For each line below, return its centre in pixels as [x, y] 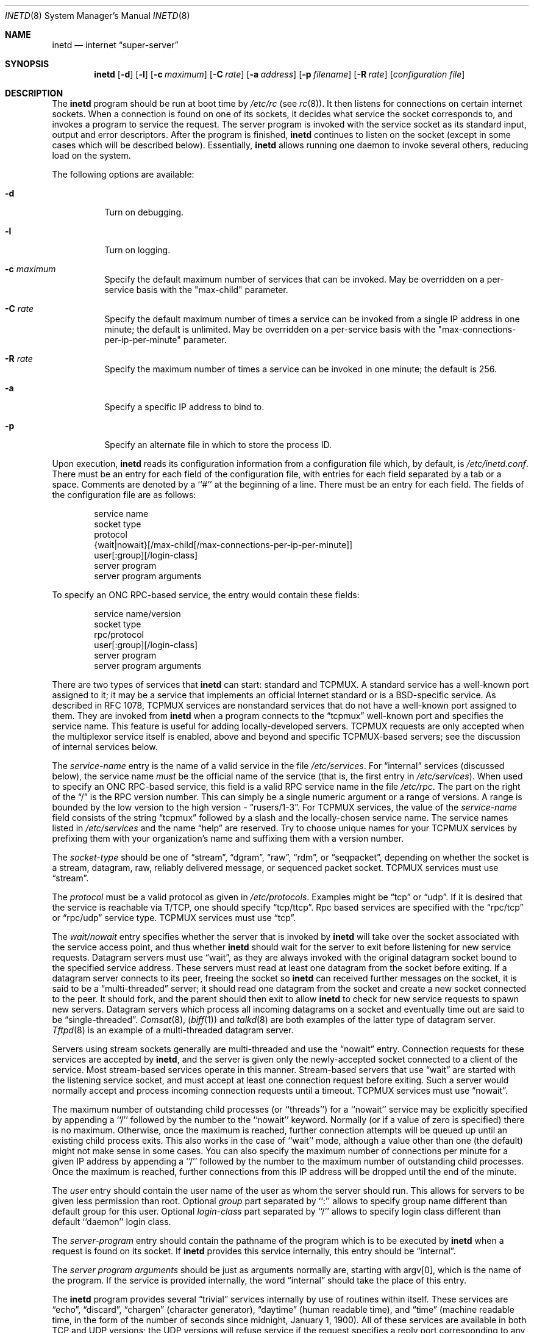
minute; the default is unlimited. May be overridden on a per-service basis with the [270, 329]
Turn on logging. [137, 250]
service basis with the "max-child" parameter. [196, 290]
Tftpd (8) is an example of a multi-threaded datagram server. [173, 1030]
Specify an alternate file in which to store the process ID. [218, 445]
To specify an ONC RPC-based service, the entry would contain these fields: [206, 595]
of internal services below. [105, 747]
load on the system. [91, 155]
